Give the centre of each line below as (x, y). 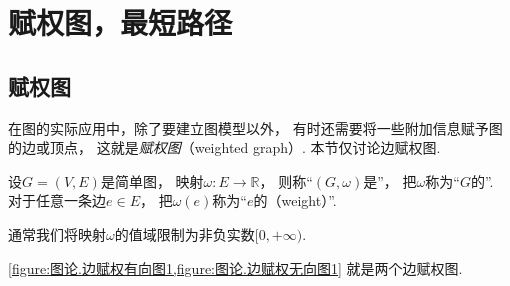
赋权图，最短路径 (120, 22)
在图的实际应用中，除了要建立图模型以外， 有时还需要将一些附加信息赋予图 (255, 127)
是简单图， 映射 (152, 180)
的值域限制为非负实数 (184, 233)
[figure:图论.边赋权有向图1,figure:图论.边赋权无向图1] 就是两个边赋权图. (235, 267)
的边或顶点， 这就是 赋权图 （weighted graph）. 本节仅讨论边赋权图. (224, 147)
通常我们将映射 (57, 233)
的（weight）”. (295, 200)
